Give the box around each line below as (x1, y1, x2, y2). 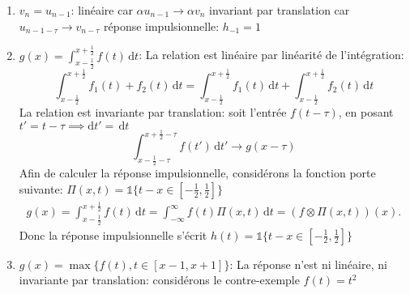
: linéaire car (70, 2, 133, 18)
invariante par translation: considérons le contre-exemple (19, 271, 300, 288)
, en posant (338, 104, 394, 121)
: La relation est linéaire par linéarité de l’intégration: (139, 46, 404, 63)
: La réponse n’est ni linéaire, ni (229, 255, 387, 272)
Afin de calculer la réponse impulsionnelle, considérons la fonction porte (19, 164, 376, 181)
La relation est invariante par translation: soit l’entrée (19, 104, 287, 121)
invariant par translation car (209, 2, 350, 18)
